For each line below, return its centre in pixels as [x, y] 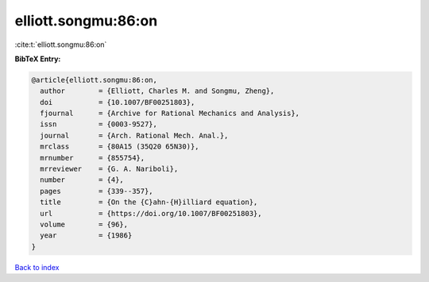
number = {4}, [82, 180]
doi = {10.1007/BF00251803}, [118, 102]
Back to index [37, 267]
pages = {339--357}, [97, 191]
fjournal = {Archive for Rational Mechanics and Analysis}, [170, 114]
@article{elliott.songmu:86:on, [95, 80]
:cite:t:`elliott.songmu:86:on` [61, 44]
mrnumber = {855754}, [93, 158]
